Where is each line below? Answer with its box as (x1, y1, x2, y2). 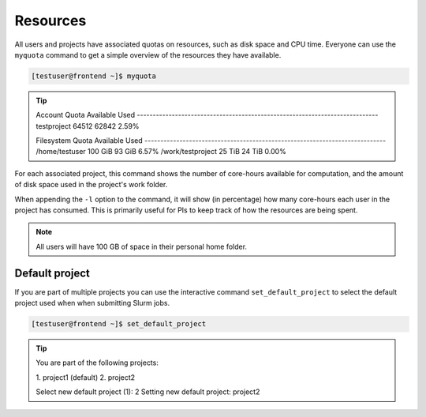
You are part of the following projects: (35, 358, 159, 367)
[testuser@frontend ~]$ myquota (31, 71, 157, 81)
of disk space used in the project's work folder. (14, 180, 168, 190)
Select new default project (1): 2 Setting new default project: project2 (35, 387, 260, 396)
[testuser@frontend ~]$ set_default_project (31, 320, 207, 329)
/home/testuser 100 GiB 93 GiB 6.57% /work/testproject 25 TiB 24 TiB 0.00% (35, 147, 287, 156)
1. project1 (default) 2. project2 (35, 372, 136, 382)
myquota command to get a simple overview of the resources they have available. (14, 50, 282, 59)
